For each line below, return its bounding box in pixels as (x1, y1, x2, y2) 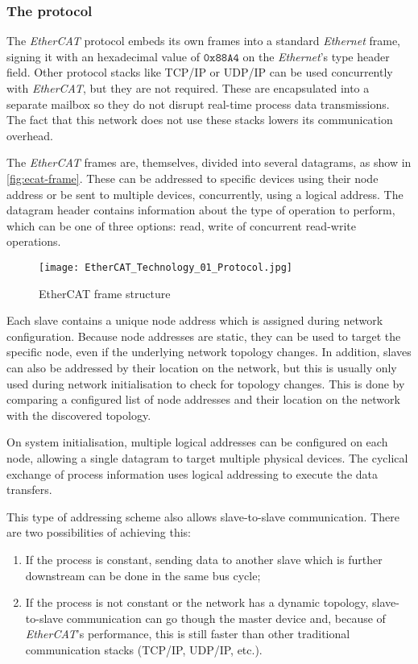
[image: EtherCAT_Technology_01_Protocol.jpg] (39, 261, 292, 273)
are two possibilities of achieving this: (6, 524, 192, 541)
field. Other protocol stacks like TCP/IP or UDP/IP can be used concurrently (6, 64, 393, 81)
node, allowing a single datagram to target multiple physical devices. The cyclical (6, 449, 408, 466)
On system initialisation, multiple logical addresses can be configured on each (6, 434, 388, 450)
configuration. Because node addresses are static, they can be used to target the (6, 327, 401, 344)
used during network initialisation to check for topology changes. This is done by (6, 375, 405, 392)
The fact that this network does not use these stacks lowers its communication (6, 111, 393, 128)
